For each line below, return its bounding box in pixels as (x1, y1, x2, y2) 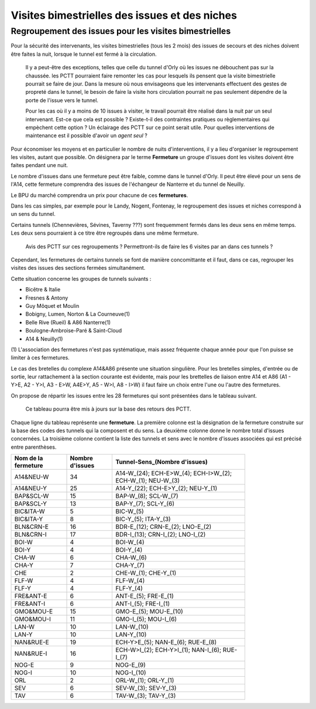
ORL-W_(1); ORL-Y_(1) (115, 676, 174, 684)
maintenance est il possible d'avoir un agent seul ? (25, 132, 147, 139)
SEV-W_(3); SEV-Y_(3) (115, 684, 177, 692)
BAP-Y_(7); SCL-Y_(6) (115, 500, 175, 508)
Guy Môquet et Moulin (25, 302, 80, 309)
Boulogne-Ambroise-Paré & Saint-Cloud (25, 327, 122, 334)
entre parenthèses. (11, 443, 57, 450)
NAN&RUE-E (14, 638, 49, 646)
